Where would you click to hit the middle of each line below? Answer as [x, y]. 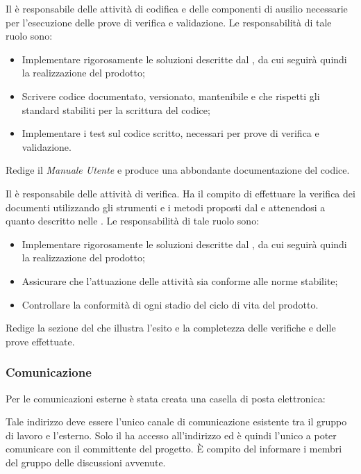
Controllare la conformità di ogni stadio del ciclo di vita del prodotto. [170, 304]
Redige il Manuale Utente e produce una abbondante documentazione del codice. [178, 170]
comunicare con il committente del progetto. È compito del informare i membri [174, 449]
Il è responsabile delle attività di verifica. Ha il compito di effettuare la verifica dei [180, 193]
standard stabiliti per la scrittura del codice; [116, 109]
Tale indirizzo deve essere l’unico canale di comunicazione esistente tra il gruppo [176, 422]
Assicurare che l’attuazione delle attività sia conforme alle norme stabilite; [180, 280]
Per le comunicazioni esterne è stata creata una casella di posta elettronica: [166, 398]
